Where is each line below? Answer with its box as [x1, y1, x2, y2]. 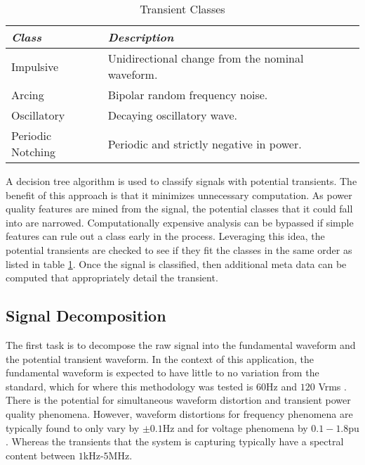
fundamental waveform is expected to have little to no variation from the [6, 365, 319, 380]
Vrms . [318, 378, 347, 393]
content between [6, 447, 76, 462]
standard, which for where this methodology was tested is [6, 378, 253, 393]
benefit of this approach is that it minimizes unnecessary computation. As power [6, 187, 352, 202]
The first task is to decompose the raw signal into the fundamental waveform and [6, 337, 356, 352]
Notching [11, 144, 56, 160]
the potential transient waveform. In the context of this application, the [6, 351, 314, 366]
